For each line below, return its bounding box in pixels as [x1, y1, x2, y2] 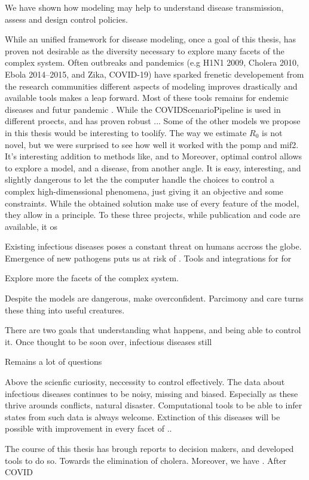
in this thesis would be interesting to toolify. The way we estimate [5, 126, 247, 139]
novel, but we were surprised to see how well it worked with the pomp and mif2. [5, 138, 299, 150]
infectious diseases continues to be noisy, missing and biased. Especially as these [5, 387, 298, 399]
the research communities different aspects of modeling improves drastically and [5, 79, 298, 92]
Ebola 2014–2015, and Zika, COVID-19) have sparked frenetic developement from [5, 67, 304, 80]
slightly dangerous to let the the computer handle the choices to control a [5, 173, 274, 186]
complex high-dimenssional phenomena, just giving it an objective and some [5, 184, 283, 197]
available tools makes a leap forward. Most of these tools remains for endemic [5, 91, 289, 104]
